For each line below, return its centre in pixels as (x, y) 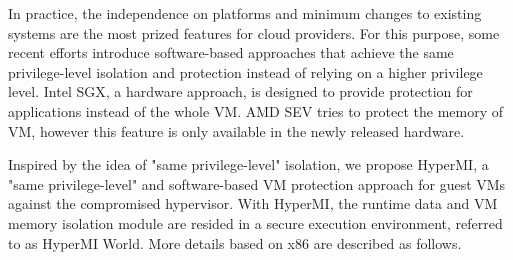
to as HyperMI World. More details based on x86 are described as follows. (235, 242)
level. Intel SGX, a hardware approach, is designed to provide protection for (240, 91)
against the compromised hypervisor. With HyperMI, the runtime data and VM (253, 203)
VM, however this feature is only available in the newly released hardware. (236, 130)
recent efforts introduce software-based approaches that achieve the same (231, 52)
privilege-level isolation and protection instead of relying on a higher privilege (245, 71)
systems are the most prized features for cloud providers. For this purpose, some (254, 32)
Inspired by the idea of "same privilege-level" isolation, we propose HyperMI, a (248, 164)
